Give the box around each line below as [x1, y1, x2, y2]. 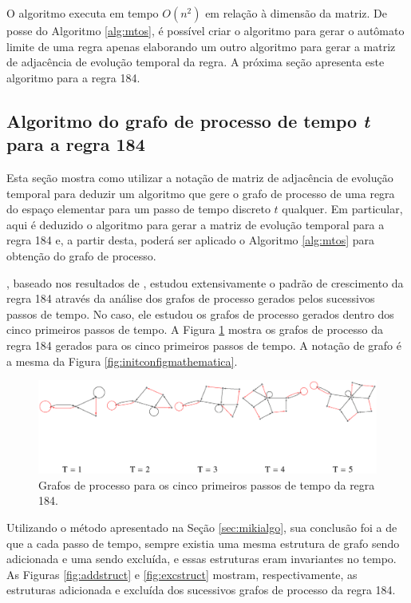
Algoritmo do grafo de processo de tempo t [6, 108, 370, 133]
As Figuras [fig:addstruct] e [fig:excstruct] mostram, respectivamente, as [6, 565, 358, 582]
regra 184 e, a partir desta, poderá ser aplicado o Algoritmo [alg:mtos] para [6, 232, 375, 248]
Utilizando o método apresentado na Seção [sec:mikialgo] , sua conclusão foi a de [6, 519, 397, 536]
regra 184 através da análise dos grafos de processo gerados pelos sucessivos [6, 290, 375, 307]
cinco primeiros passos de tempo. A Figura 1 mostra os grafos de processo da [6, 321, 384, 338]
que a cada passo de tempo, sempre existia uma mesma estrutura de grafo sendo [6, 534, 400, 551]
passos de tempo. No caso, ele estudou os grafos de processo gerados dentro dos [6, 305, 394, 322]
